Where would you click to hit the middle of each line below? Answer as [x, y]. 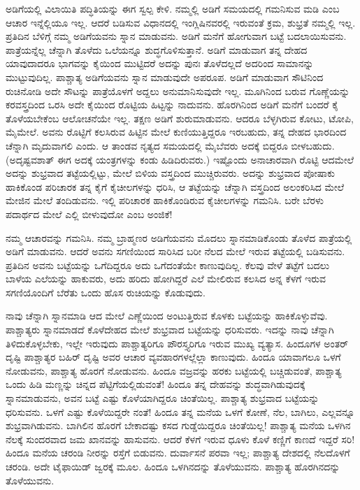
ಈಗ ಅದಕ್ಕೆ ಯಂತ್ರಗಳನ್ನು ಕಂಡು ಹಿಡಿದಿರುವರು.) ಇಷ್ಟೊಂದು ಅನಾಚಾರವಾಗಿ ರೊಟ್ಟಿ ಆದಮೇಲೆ [206, 159]
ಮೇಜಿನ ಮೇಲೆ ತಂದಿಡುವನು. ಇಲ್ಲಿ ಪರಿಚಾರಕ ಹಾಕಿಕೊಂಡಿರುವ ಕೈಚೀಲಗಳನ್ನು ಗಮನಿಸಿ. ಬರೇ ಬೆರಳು [165, 200]
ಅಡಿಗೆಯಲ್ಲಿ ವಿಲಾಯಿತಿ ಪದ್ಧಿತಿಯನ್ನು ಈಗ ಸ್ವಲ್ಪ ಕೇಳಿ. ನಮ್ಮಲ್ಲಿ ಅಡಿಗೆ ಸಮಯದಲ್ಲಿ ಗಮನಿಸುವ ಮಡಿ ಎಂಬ [173, 8]
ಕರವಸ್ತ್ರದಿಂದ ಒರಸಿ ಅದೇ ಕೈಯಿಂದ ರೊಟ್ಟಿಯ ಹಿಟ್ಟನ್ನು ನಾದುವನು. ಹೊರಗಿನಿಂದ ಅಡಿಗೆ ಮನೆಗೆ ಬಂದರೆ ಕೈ [172, 105]
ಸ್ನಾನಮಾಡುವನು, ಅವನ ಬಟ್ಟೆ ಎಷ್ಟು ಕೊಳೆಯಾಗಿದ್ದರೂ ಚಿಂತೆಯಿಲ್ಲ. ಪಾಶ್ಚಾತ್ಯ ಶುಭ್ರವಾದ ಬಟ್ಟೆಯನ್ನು [163, 398]
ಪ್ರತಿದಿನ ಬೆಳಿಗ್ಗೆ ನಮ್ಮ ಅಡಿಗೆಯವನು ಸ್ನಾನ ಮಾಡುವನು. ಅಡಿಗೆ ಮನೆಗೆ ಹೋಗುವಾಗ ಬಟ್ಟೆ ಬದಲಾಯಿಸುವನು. [176, 36]
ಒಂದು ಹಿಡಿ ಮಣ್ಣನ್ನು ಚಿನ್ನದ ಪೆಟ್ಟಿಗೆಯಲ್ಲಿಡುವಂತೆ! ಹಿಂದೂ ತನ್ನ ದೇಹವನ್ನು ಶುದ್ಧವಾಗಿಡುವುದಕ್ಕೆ [156, 384]
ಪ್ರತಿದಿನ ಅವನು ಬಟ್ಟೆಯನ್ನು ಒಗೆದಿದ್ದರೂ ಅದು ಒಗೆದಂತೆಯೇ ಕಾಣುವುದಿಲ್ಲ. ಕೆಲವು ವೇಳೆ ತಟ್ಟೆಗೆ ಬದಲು [168, 265]
